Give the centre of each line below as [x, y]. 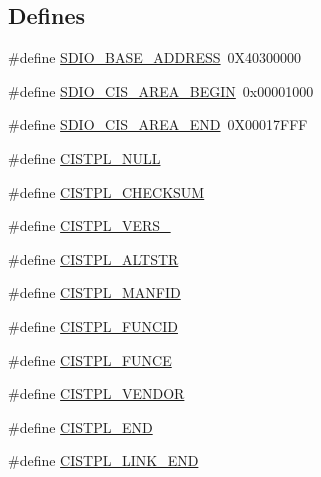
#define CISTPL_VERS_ [89, 225]
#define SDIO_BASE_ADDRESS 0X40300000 [155, 57]
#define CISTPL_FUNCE [90, 359]
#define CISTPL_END [80, 426]
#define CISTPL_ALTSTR [93, 258]
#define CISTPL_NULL [84, 157]
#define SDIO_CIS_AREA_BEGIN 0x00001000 [161, 90]
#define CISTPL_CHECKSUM [106, 191]
